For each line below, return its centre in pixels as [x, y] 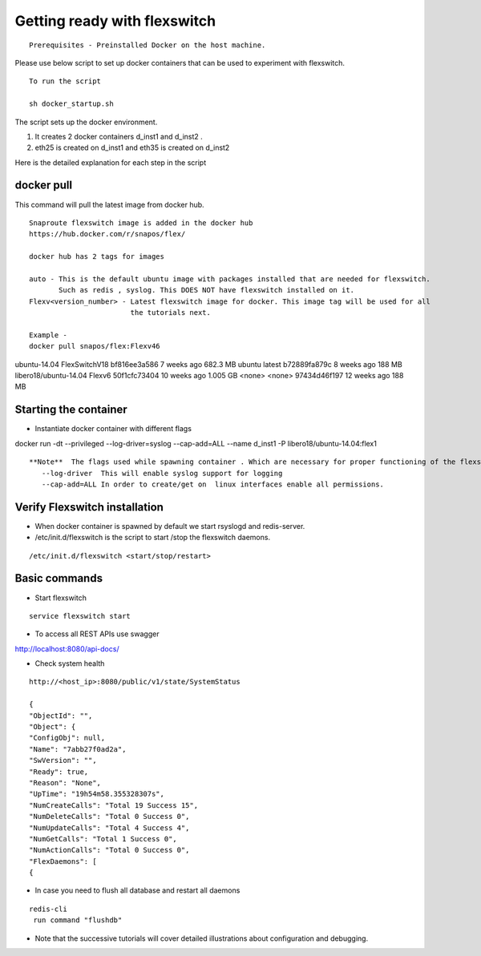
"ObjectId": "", [61, 716]
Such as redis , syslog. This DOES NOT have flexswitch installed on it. [207, 290]
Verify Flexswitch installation [89, 507]
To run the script [65, 81]
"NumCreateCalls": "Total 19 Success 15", [114, 805]
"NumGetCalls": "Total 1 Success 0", [103, 839]
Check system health [70, 664]
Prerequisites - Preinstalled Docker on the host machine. [148, 45]
